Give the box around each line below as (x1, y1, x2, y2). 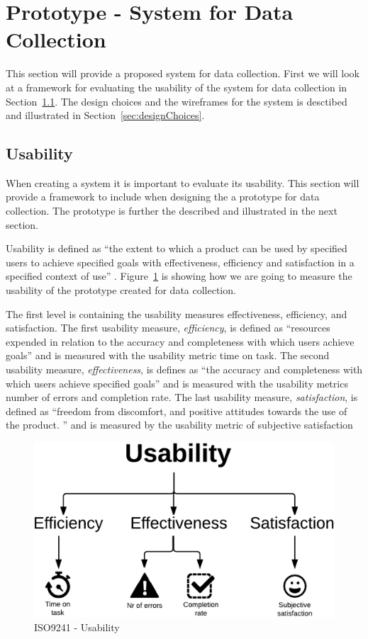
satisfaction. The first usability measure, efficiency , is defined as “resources (6, 320, 330, 335)
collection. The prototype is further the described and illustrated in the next (6, 203, 338, 218)
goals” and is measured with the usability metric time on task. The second (6, 348, 330, 363)
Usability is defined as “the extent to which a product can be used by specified (6, 241, 347, 256)
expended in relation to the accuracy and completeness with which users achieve (6, 334, 355, 349)
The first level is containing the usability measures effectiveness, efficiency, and (6, 306, 347, 321)
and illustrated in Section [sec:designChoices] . (6, 108, 205, 123)
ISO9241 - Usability (34, 620, 120, 635)
